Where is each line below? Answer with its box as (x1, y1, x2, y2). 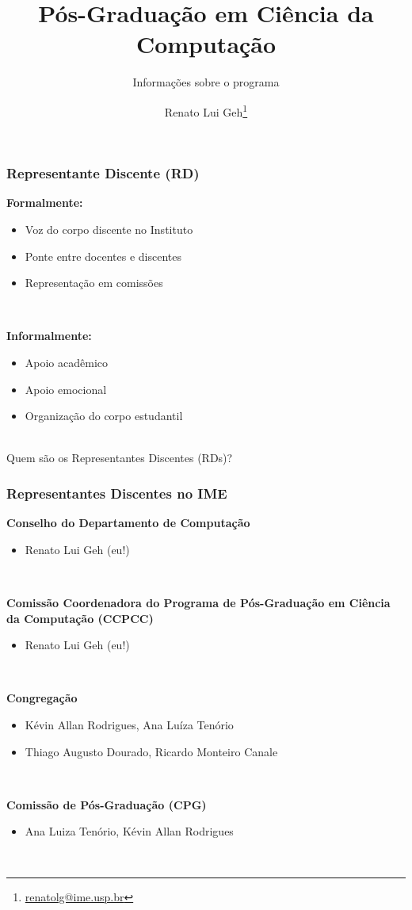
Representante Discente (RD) (6, 163, 200, 183)
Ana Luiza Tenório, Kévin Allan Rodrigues (25, 823, 234, 839)
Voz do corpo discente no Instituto (25, 221, 193, 238)
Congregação (6, 690, 78, 706)
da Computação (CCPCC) (6, 610, 154, 626)
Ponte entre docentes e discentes (25, 247, 181, 264)
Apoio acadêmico (25, 354, 109, 371)
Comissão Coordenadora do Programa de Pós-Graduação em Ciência (6, 594, 391, 610)
